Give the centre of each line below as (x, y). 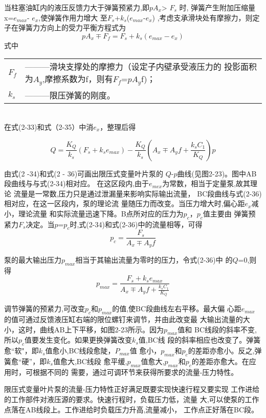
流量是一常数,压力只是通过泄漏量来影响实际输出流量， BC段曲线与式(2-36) (138, 193)
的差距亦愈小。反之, (221, 351)
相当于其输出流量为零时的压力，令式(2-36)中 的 (154, 259)
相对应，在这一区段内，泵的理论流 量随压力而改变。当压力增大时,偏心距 (125, 203)
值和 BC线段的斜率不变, (217, 329)
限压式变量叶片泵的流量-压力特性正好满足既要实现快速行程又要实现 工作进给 (132, 389)
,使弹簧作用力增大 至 (73, 17)
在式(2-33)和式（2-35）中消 (49, 126)
